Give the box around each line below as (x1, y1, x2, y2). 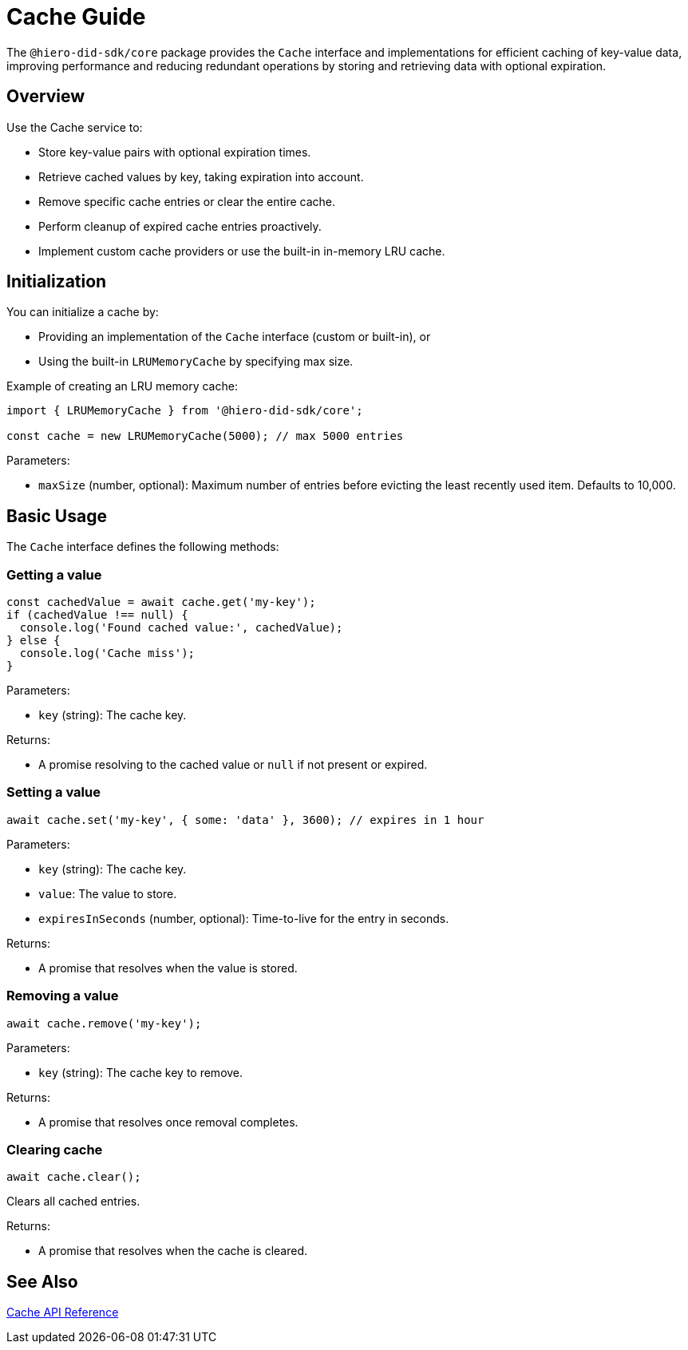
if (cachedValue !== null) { (6, 608, 188, 622)
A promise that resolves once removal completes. (38, 1114, 299, 1129)
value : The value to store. (38, 886, 177, 901)
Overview (6, 86, 85, 107)
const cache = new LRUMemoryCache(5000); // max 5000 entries (6, 430, 404, 443)
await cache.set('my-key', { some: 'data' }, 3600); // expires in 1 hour (6, 813, 484, 826)
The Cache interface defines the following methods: (6, 540, 279, 554)
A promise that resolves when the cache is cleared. (38, 1244, 308, 1258)
